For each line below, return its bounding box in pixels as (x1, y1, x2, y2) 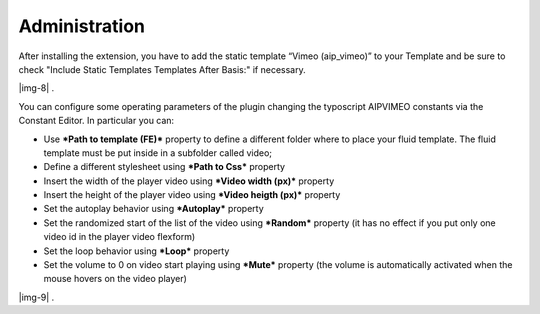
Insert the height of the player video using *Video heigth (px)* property (43, 189, 341, 201)
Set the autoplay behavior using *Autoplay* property (43, 203, 264, 215)
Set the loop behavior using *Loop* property (43, 245, 230, 257)
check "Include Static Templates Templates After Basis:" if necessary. (18, 63, 306, 75)
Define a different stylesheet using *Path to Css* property (43, 161, 285, 173)
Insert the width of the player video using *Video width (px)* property (43, 175, 335, 187)
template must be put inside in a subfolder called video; (43, 146, 273, 159)
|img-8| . (18, 82, 55, 94)
